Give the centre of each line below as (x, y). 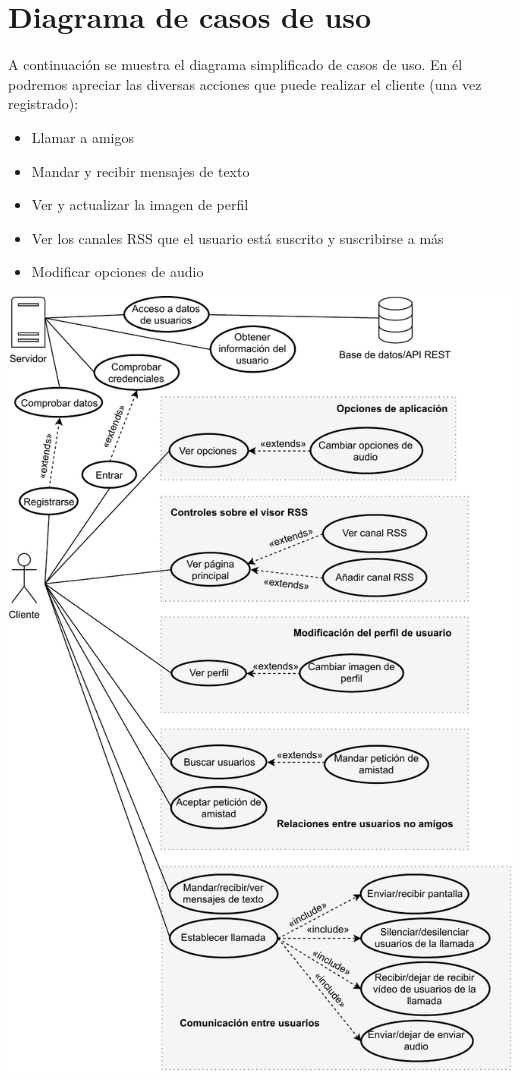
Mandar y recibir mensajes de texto (140, 170)
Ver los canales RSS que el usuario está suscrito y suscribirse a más (237, 237)
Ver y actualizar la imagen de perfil (140, 204)
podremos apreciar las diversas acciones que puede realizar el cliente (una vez (245, 83)
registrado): (43, 103)
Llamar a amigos (82, 136)
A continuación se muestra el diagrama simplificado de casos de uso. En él (235, 64)
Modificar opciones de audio (117, 271)
